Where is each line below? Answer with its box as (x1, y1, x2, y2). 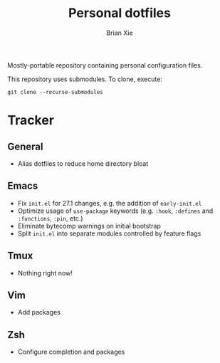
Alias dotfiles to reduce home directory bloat (17, 159, 149, 168)
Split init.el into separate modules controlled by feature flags (17, 229, 201, 238)
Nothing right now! (17, 268, 73, 277)
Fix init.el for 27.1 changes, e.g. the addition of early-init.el (17, 199, 202, 207)
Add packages (17, 308, 61, 317)
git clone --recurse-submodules (7, 88, 103, 95)
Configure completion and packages (17, 347, 125, 357)
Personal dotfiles (68, 5, 171, 21)
